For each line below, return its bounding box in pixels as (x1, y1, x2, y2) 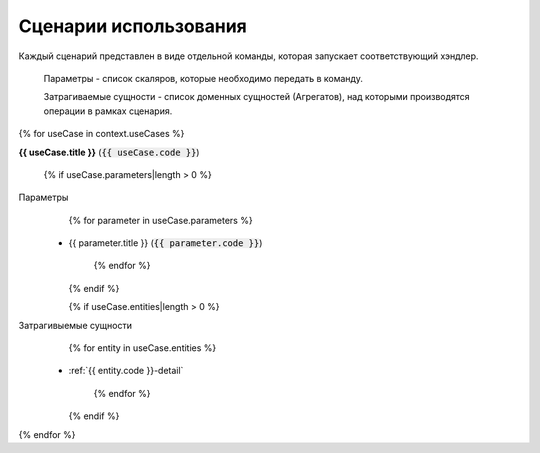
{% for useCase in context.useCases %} (18, 128, 185, 140)
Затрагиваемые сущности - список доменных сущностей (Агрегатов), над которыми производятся (43, 91, 470, 103)
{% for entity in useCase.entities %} (68, 342, 217, 354)
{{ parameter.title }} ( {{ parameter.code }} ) (68, 237, 263, 249)
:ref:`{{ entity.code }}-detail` (68, 365, 184, 377)
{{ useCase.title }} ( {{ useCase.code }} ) (18, 146, 200, 158)
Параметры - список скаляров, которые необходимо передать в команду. (43, 72, 364, 84)
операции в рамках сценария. (43, 105, 173, 117)
